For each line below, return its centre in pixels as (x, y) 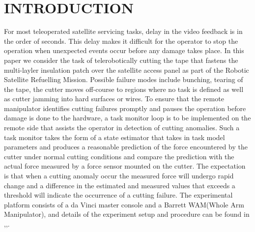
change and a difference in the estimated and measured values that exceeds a (120, 185)
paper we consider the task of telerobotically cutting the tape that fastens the (121, 60)
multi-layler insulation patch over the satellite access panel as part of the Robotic (127, 70)
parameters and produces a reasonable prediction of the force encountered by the (126, 147)
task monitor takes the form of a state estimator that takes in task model (114, 137)
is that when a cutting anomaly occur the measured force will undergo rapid (119, 176)
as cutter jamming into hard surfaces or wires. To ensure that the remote (114, 99)
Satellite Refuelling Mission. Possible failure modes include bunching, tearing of (124, 79)
